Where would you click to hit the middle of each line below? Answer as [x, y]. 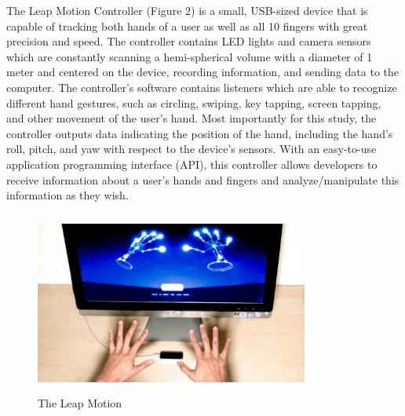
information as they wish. [67, 195]
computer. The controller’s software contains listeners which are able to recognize [202, 87]
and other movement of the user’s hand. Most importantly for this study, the [192, 118]
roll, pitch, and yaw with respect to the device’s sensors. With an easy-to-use [192, 149]
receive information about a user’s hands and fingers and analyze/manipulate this [203, 179]
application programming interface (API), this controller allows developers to [192, 164]
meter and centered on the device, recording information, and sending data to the [203, 72]
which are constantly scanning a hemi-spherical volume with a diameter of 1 [190, 56]
